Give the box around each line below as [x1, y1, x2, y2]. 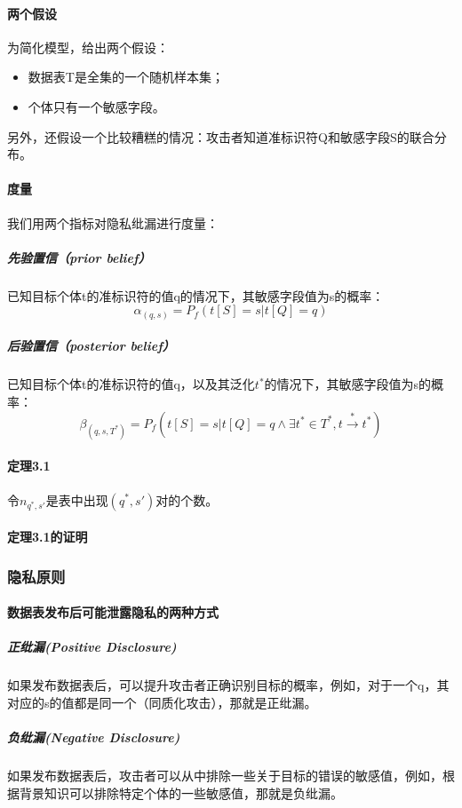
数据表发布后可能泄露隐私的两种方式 [7, 603, 219, 622]
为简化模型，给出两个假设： [7, 37, 169, 56]
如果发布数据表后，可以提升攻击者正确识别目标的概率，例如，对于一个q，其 [7, 676, 450, 694]
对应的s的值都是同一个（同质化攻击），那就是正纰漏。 [7, 693, 317, 711]
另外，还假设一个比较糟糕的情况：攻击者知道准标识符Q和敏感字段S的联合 [7, 127, 434, 146]
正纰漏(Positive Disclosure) [7, 638, 177, 656]
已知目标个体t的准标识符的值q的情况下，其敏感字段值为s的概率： [7, 286, 385, 305]
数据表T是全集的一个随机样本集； [28, 67, 224, 86]
